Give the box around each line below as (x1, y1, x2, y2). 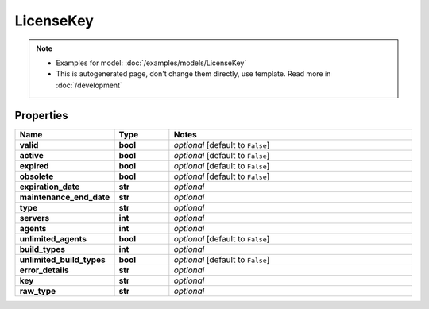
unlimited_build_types (19, 254, 106, 265)
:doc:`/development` (56, 80, 122, 90)
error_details (19, 265, 69, 276)
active (19, 149, 44, 160)
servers (19, 212, 50, 223)
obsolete (19, 171, 54, 182)
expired (19, 160, 49, 171)
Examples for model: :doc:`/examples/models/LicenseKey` (56, 58, 247, 68)
